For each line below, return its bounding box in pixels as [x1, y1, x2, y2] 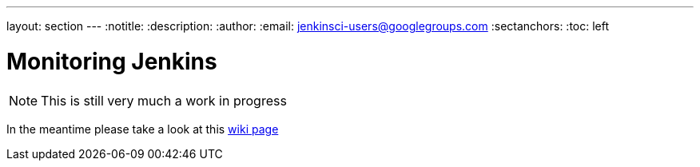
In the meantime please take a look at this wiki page [6, 121, 279, 136]
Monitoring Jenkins [6, 47, 217, 75]
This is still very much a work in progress [41, 92, 287, 109]
